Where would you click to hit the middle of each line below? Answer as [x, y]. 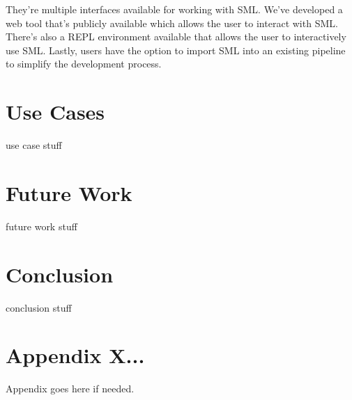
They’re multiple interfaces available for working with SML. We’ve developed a [174, 9]
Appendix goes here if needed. [70, 389]
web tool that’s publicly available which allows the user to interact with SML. [172, 23]
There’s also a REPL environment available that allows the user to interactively [176, 37]
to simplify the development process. [84, 64]
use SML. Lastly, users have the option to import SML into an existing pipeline [176, 50]
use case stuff [34, 145]
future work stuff [41, 226]
